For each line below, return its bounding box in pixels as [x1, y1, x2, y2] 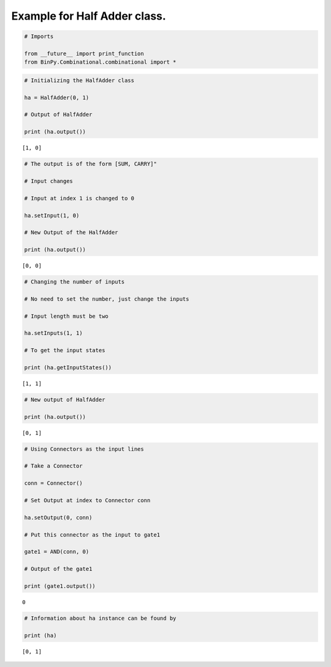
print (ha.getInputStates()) [24, 364, 112, 371]
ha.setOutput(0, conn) [24, 514, 93, 521]
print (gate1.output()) [24, 582, 96, 589]
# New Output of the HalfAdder [24, 229, 119, 236]
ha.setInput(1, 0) [24, 212, 80, 219]
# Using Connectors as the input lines [24, 445, 144, 453]
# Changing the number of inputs [24, 279, 125, 285]
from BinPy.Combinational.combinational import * [24, 59, 177, 66]
